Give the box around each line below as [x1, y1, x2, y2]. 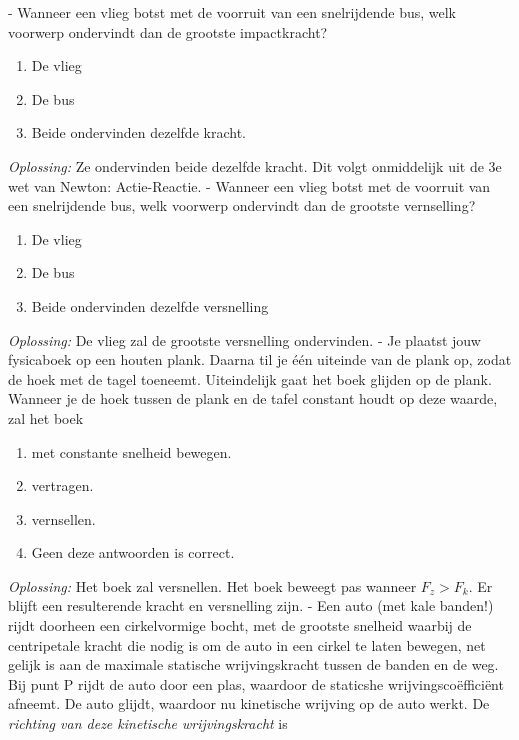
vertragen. [31, 475, 94, 496]
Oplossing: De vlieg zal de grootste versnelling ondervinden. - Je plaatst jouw [8, 329, 481, 350]
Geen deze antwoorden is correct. [31, 542, 235, 563]
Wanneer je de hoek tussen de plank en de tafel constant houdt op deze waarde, [8, 388, 498, 409]
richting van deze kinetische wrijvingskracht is [8, 713, 288, 734]
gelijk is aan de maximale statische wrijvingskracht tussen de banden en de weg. [8, 654, 499, 675]
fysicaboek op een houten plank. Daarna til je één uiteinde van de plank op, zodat [8, 349, 512, 370]
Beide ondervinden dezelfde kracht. [31, 122, 246, 143]
